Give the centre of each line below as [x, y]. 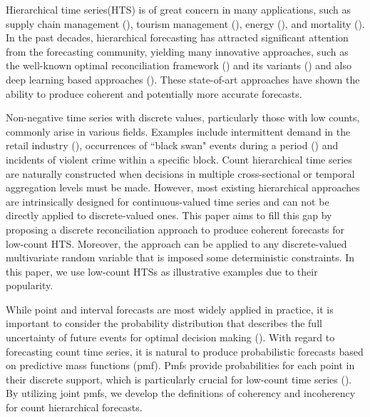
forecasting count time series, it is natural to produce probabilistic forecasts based [185, 351]
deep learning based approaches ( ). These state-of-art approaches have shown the [183, 79]
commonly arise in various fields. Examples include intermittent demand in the [178, 131]
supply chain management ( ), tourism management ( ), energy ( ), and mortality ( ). [185, 23]
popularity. [30, 285]
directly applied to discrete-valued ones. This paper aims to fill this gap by [169, 215]
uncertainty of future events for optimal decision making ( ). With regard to [170, 337]
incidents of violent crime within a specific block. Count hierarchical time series [179, 159]
